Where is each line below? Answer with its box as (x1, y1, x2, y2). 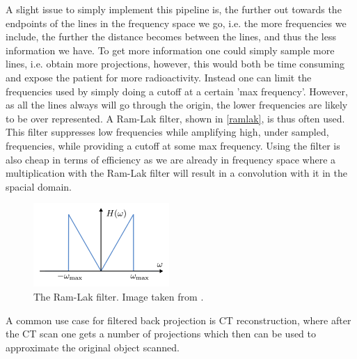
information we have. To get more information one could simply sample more (6, 42, 335, 57)
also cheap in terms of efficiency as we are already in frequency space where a (6, 152, 336, 166)
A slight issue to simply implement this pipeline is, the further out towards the (6, 2, 342, 16)
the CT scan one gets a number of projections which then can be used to (6, 326, 317, 341)
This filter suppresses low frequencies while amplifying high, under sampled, (6, 125, 329, 139)
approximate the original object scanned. (6, 340, 180, 354)
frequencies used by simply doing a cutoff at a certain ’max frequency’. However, (6, 83, 348, 98)
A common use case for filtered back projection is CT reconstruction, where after (6, 312, 351, 327)
